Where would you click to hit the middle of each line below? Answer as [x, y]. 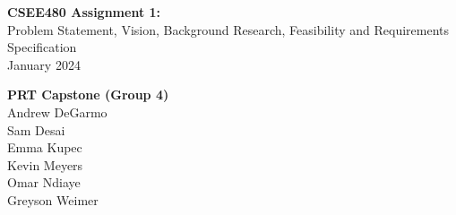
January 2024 [44, 64]
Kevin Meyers [45, 164]
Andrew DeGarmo [57, 112]
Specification [42, 47]
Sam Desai [36, 129]
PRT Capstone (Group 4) [88, 95]
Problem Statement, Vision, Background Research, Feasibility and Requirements [228, 29]
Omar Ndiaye [44, 182]
